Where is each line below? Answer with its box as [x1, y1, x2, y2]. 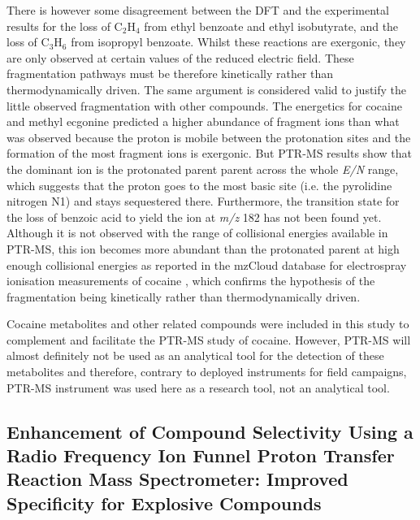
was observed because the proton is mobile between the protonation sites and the [6, 128, 411, 145]
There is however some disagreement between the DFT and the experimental [6, 2, 389, 18]
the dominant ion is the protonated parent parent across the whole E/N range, [6, 160, 399, 177]
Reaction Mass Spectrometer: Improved [6, 466, 349, 492]
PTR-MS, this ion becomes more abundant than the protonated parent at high [6, 240, 400, 257]
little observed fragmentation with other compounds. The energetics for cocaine [6, 97, 402, 114]
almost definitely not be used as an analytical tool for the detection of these [6, 347, 384, 364]
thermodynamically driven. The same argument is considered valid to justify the [6, 80, 407, 97]
